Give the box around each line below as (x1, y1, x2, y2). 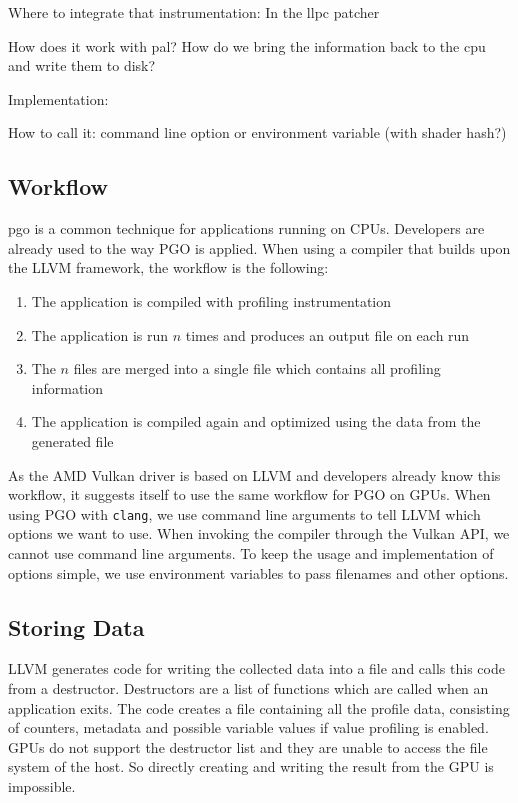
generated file (31, 430, 114, 451)
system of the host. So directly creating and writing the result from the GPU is (8, 756, 494, 777)
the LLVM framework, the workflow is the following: (8, 257, 329, 278)
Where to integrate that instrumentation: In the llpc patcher (8, 2, 380, 22)
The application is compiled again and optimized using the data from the (31, 411, 481, 432)
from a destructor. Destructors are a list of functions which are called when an (8, 677, 489, 698)
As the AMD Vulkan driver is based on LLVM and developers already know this (8, 464, 501, 485)
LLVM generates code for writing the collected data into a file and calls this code (8, 658, 505, 679)
